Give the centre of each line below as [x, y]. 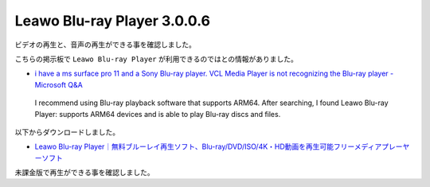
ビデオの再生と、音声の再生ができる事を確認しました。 [106, 45]
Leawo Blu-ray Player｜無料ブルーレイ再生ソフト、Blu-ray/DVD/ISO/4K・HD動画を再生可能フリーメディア [208, 146]
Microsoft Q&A [59, 84]
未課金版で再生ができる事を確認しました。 [84, 173]
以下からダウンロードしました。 [67, 132]
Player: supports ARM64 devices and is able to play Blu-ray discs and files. [158, 114]
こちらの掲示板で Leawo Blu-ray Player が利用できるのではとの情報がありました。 [156, 59]
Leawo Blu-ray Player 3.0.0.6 [113, 21]
